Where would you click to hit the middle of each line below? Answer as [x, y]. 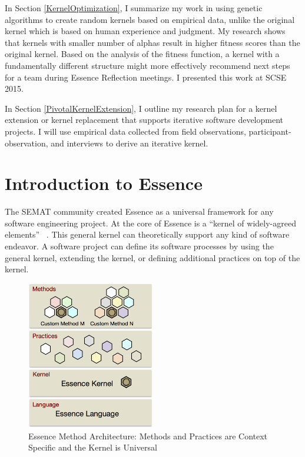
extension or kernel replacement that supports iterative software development [144, 120]
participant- [270, 131]
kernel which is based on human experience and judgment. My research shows [145, 31]
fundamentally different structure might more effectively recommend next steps [147, 65]
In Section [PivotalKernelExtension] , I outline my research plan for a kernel [141, 108]
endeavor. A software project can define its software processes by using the [139, 246]
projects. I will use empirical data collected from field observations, [125, 131]
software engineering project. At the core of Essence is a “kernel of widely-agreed [150, 223]
